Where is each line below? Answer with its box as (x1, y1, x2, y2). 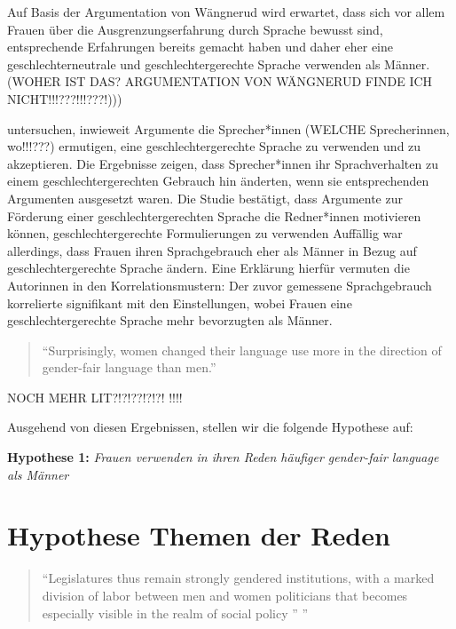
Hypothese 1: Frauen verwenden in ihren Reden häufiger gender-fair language (7, 448, 439, 466)
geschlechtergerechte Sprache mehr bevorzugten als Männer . (7, 311, 333, 330)
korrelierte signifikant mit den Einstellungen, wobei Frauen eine (7, 293, 352, 312)
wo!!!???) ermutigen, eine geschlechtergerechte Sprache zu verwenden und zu (7, 137, 421, 155)
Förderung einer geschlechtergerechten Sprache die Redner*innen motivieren (7, 206, 421, 225)
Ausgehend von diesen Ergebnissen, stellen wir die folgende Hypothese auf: (7, 418, 413, 436)
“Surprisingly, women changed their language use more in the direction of (42, 340, 442, 359)
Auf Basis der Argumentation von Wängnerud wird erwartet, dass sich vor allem (7, 3, 445, 20)
